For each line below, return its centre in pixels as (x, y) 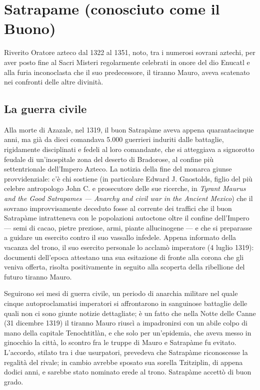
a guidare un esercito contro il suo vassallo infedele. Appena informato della (120, 237)
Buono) (30, 28)
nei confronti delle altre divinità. (54, 82)
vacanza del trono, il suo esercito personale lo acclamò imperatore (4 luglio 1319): (129, 247)
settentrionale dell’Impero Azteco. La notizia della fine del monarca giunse (118, 169)
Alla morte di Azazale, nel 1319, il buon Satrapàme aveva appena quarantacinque (129, 129)
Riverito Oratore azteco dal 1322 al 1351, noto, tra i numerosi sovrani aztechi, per (130, 52)
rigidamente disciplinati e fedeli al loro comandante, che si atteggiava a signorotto (129, 149)
